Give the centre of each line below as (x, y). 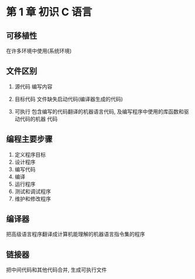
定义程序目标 (30, 154)
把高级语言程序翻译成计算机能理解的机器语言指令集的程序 (75, 234)
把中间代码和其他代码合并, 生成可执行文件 (56, 270)
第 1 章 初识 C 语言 (49, 12)
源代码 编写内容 (33, 87)
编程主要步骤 (29, 139)
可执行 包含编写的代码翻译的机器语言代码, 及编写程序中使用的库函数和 (99, 111)
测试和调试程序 (33, 191)
